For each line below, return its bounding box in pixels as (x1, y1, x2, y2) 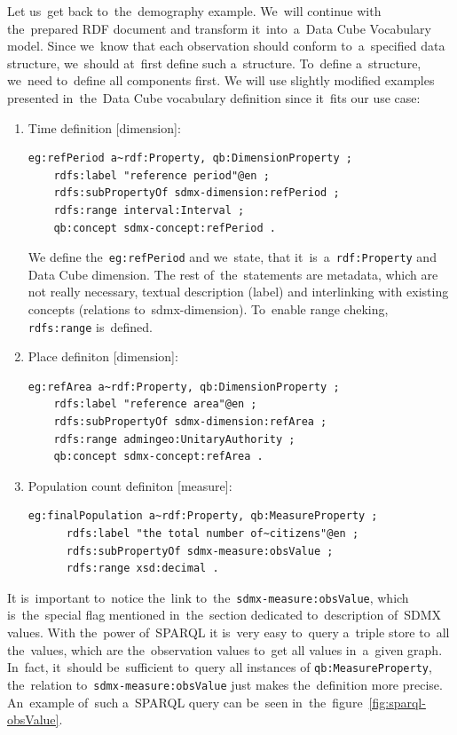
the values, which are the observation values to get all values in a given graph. (7, 640, 443, 659)
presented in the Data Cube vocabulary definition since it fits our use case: (7, 88, 421, 107)
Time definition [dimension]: (28, 118, 181, 137)
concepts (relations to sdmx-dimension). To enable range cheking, (28, 299, 389, 318)
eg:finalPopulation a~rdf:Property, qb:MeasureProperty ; (28, 510, 378, 523)
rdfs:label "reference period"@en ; (53, 169, 270, 182)
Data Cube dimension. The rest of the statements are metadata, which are (28, 265, 438, 283)
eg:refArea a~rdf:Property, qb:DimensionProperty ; (28, 380, 340, 393)
